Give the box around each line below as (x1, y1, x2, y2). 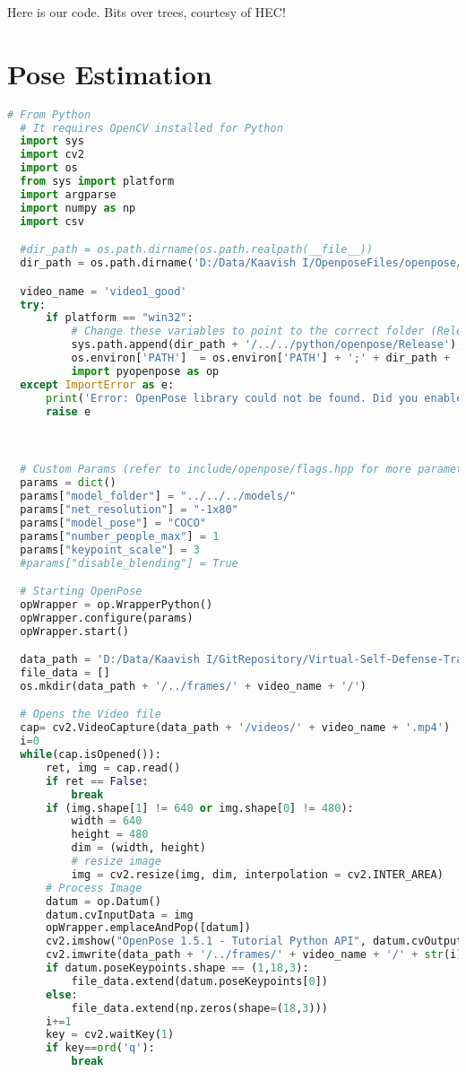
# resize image (71, 855, 161, 868)
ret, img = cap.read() (45, 761, 181, 774)
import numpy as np (20, 201, 136, 214)
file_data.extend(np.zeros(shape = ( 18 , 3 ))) (71, 1001, 329, 1015)
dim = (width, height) (71, 841, 206, 855)
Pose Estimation (7, 55, 212, 92)
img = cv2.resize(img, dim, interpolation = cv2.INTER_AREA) (71, 867, 444, 881)
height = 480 (71, 828, 149, 841)
